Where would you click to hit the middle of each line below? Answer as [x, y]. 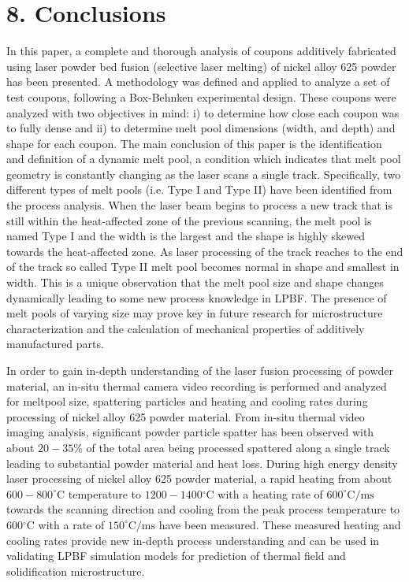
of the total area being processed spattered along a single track [238, 447]
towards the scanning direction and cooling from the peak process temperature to [203, 509]
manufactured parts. [55, 344]
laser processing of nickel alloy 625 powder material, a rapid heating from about [199, 478]
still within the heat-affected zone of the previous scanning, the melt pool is [189, 220]
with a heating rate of [270, 493]
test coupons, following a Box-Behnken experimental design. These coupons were [201, 96]
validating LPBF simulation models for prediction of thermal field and [176, 556]
